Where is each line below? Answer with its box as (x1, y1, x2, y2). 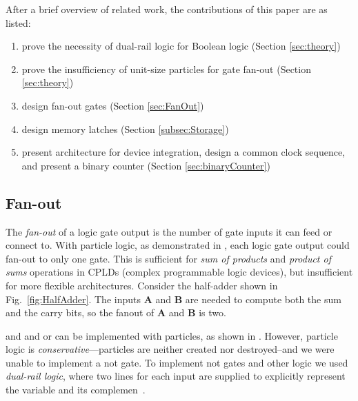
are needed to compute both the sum (185, 291, 341, 306)
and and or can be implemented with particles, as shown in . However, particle (6, 328, 338, 342)
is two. (199, 305, 226, 320)
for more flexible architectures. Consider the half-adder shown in (6, 278, 278, 292)
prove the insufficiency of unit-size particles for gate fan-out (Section (21, 61, 311, 76)
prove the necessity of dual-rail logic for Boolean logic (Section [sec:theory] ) (21, 39, 341, 53)
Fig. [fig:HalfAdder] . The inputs (6, 291, 141, 306)
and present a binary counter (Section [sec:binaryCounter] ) (21, 158, 270, 172)
